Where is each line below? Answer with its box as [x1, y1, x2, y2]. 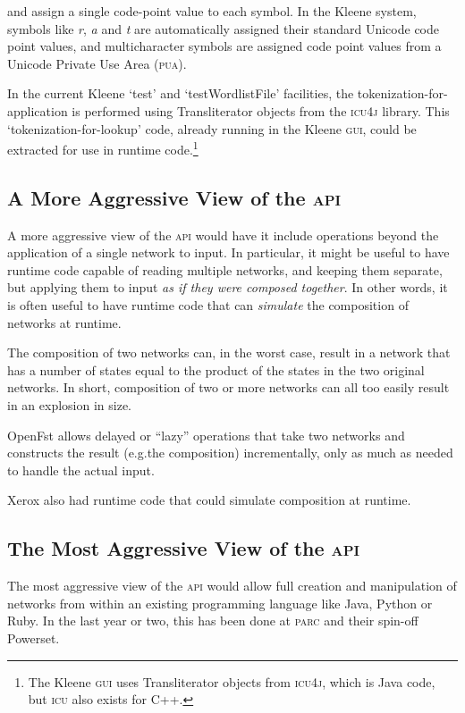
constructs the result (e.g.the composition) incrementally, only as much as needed [7, 443, 453, 462]
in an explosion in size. [7, 395, 131, 414]
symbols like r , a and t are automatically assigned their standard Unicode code [7, 19, 439, 38]
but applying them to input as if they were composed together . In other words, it [7, 278, 448, 297]
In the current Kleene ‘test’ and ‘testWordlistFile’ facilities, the [7, 84, 354, 103]
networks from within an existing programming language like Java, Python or [7, 593, 433, 612]
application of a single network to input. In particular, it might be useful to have [7, 243, 450, 262]
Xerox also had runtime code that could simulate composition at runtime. [7, 491, 411, 509]
